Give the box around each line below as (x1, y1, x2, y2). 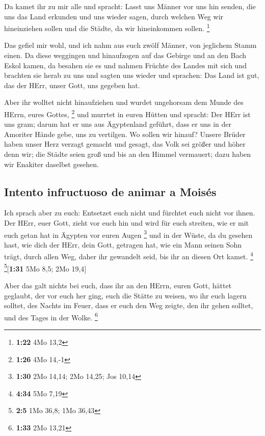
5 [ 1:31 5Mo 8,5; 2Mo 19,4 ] (4, 261, 87, 274)
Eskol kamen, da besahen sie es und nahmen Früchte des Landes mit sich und (4, 60, 247, 70)
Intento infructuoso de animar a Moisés (4, 183, 217, 199)
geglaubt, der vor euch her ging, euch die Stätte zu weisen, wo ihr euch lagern (4, 290, 247, 301)
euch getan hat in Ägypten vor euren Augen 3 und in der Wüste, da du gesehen (4, 228, 253, 240)
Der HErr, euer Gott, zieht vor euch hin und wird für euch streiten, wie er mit (4, 217, 249, 228)
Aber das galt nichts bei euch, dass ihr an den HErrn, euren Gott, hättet (4, 280, 232, 290)
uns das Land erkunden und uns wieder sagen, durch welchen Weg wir (4, 11, 224, 21)
